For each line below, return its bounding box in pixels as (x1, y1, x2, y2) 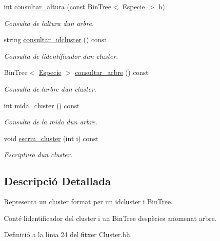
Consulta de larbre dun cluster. (4, 83, 97, 94)
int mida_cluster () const (4, 100, 80, 110)
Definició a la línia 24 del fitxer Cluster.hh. (4, 229, 132, 240)
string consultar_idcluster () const (4, 34, 107, 45)
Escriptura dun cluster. (4, 149, 73, 160)
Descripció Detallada (4, 173, 111, 189)
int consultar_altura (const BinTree (4, 1, 111, 11)
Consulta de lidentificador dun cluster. (4, 50, 118, 61)
